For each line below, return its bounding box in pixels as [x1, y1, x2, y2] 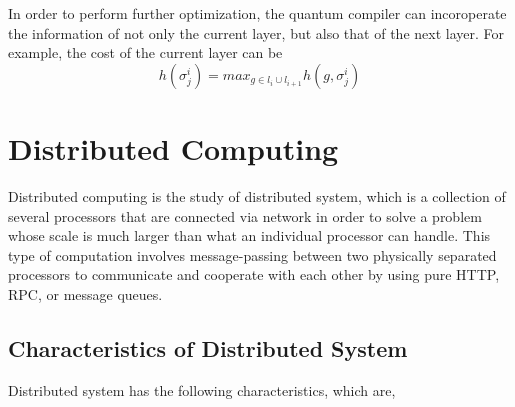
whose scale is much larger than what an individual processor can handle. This [8, 225, 491, 246]
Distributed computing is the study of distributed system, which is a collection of [8, 185, 506, 206]
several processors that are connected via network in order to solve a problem [8, 205, 482, 226]
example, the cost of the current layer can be [8, 42, 283, 63]
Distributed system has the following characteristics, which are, [8, 379, 396, 400]
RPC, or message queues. [8, 283, 163, 304]
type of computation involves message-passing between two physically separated [8, 244, 497, 265]
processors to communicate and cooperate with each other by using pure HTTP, [8, 264, 500, 285]
